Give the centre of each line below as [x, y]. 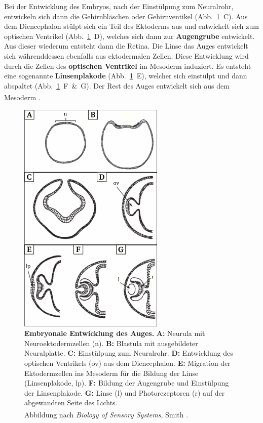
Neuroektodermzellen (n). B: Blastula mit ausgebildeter [111, 343]
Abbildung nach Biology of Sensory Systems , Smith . [106, 414]
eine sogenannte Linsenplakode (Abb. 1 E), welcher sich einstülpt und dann [126, 76]
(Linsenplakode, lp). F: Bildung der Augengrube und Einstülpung [127, 383]
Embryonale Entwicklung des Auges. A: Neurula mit [115, 333]
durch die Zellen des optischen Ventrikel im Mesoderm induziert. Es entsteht [128, 66]
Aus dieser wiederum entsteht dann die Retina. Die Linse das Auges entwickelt [126, 46]
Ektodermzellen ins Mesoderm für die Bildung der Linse [111, 373]
